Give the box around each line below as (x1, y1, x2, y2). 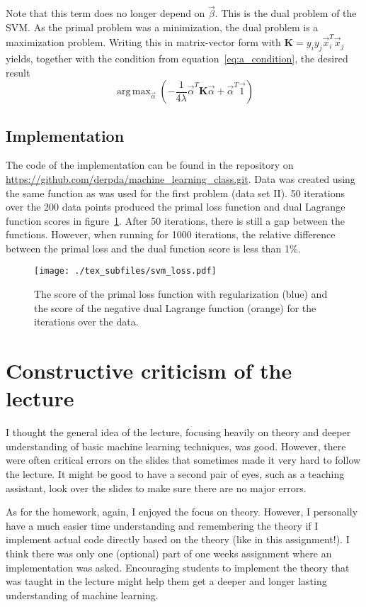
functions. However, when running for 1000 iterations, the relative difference (6, 227, 336, 242)
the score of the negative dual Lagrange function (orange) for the (34, 300, 316, 315)
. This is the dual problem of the (215, 6, 357, 21)
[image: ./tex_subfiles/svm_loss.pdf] (34, 266, 217, 277)
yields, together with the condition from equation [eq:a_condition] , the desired (6, 50, 348, 65)
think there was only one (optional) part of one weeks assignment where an (6, 545, 332, 560)
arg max (116, 87, 151, 97)
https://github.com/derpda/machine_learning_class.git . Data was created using (6, 171, 355, 186)
